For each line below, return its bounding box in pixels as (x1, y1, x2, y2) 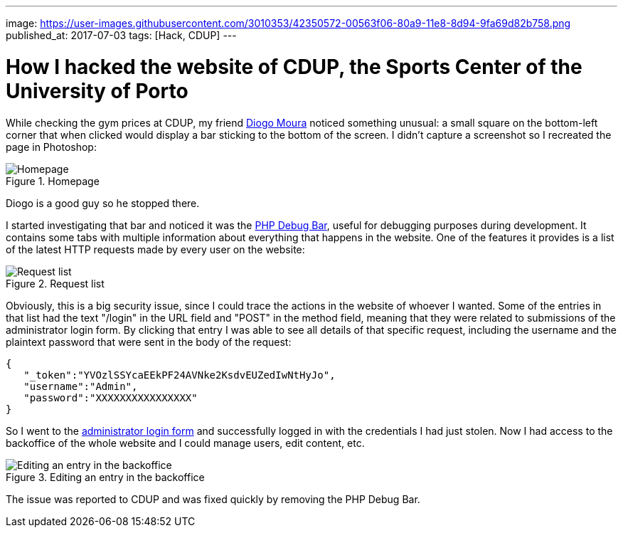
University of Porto (6, 78, 188, 103)
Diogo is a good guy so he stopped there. (6, 196, 200, 209)
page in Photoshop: (6, 140, 97, 153)
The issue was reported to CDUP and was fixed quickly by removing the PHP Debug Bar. (6, 492, 420, 505)
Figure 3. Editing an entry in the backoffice (6, 470, 205, 483)
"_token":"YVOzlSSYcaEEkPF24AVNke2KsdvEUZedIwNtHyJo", (23, 369, 336, 381)
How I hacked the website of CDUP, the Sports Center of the (6, 54, 582, 79)
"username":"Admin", (23, 380, 138, 392)
